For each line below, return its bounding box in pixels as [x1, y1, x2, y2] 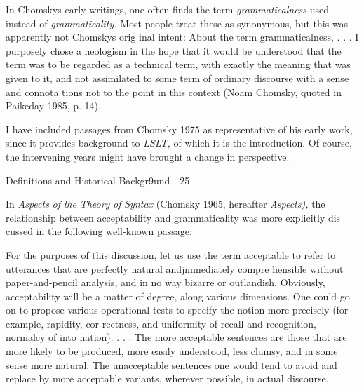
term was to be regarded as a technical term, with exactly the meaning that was [6, 57, 351, 72]
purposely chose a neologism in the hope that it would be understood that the [6, 43, 342, 58]
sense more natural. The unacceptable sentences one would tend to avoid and [6, 357, 337, 372]
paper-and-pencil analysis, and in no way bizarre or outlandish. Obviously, [6, 275, 325, 290]
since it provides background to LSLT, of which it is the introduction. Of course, [6, 135, 352, 150]
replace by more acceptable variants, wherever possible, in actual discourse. [6, 371, 329, 386]
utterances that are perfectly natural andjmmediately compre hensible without [6, 261, 344, 276]
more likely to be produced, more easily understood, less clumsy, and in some [6, 344, 338, 358]
